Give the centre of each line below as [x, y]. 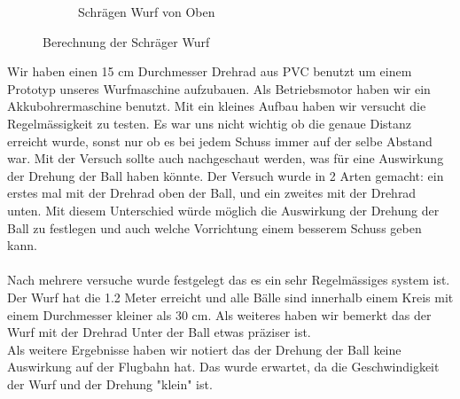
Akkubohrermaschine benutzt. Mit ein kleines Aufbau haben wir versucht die [217, 106]
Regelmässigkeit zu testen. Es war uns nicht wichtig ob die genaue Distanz [210, 123]
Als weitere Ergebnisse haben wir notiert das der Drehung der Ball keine [204, 349]
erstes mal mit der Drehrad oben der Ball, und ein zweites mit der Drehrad [212, 193]
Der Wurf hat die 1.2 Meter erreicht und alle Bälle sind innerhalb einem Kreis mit [230, 297]
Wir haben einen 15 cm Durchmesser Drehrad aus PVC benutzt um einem [210, 71]
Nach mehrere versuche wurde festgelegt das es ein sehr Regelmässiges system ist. [229, 280]
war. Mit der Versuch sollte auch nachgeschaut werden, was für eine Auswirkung [226, 158]
